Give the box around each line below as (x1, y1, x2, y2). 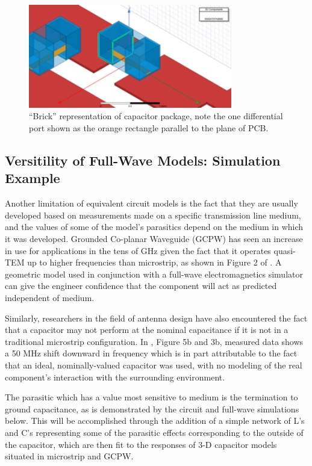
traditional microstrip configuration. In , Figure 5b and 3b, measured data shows (5, 335, 304, 347)
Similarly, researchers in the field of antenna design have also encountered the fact (5, 311, 308, 324)
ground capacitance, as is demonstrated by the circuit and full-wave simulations (5, 402, 299, 415)
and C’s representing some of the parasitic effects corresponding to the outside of (5, 426, 304, 438)
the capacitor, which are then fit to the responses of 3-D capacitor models (5, 438, 277, 450)
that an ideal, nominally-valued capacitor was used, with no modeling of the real (5, 358, 302, 371)
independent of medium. (5, 291, 95, 303)
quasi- (273, 244, 296, 256)
